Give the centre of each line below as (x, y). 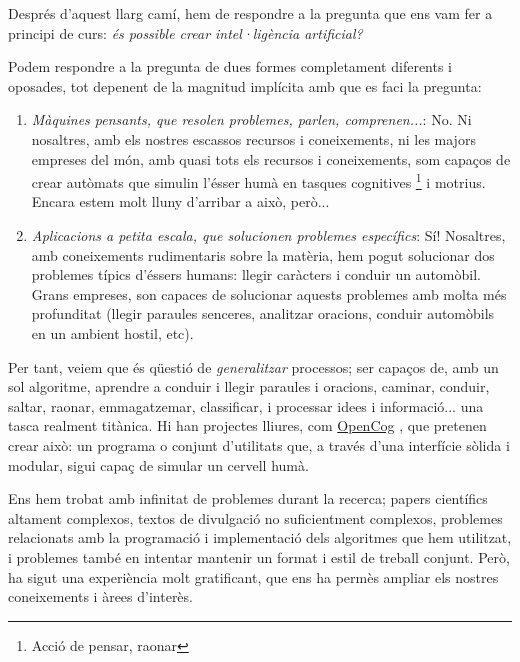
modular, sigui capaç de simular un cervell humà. (158, 464)
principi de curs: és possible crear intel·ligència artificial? (185, 32)
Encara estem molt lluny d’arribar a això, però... (180, 201)
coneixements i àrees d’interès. (100, 596)
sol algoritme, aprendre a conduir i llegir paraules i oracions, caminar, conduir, (249, 386)
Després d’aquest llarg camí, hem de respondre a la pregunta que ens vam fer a (250, 13)
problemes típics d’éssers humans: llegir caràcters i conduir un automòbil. (256, 274)
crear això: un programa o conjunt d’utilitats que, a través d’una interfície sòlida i (259, 444)
